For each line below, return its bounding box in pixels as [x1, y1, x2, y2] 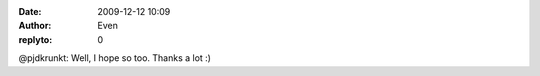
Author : [18, 20, 52, 32]
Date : [18, 6, 42, 17]
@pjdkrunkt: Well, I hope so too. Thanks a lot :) [18, 52, 212, 64]
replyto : [18, 33, 53, 45]
